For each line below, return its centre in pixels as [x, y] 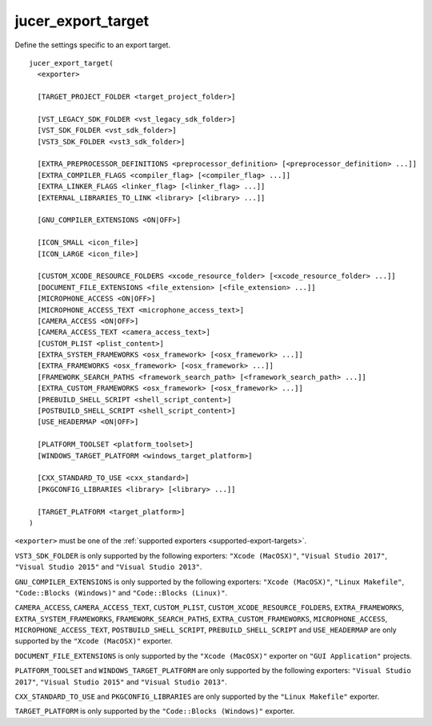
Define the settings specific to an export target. [93, 45]
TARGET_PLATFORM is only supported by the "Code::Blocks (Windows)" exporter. [155, 711]
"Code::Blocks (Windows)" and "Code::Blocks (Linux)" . [121, 592]
